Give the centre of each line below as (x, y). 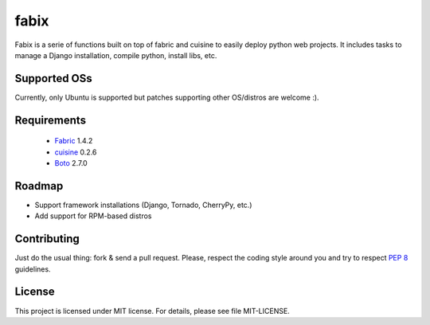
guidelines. (33, 269)
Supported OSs (54, 78)
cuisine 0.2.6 (76, 152)
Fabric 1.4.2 (74, 141)
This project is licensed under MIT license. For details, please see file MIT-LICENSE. (152, 311)
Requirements (51, 120)
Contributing (47, 239)
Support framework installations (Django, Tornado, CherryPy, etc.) (143, 205)
